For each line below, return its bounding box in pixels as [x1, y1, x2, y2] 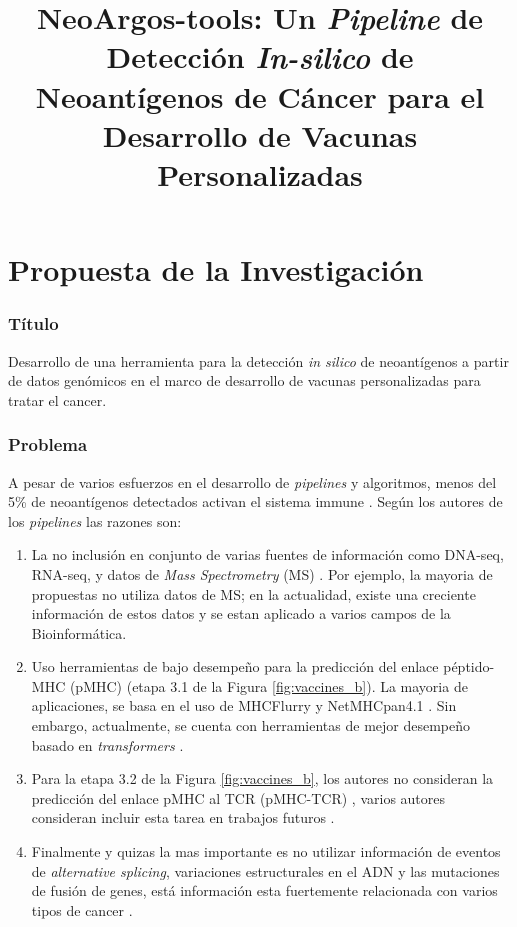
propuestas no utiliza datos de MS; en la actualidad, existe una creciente [31, 583, 476, 604]
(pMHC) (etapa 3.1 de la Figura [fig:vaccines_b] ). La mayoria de [69, 675, 468, 696]
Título [8, 311, 59, 336]
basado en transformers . [31, 734, 184, 755]
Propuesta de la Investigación [8, 249, 424, 290]
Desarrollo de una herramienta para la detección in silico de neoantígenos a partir [8, 350, 509, 371]
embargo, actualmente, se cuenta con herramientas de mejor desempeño [31, 715, 471, 736]
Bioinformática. [31, 622, 127, 643]
